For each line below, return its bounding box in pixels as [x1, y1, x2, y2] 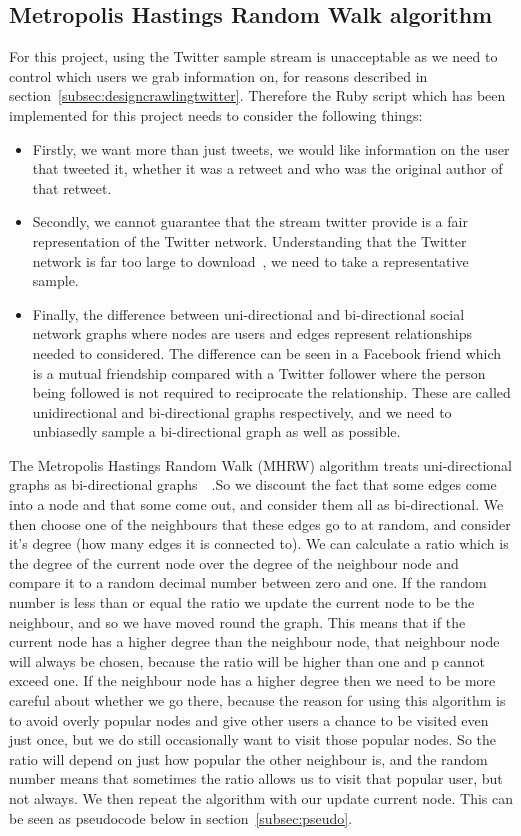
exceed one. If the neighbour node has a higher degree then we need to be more [9, 670, 496, 691]
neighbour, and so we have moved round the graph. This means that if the [9, 611, 466, 632]
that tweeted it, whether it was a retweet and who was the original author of [32, 158, 503, 179]
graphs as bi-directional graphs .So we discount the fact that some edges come [9, 474, 497, 495]
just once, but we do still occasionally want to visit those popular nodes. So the [9, 729, 497, 750]
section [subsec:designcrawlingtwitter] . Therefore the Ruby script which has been [9, 85, 506, 106]
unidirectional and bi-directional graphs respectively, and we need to [32, 401, 452, 422]
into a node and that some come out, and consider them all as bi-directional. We [9, 494, 504, 515]
